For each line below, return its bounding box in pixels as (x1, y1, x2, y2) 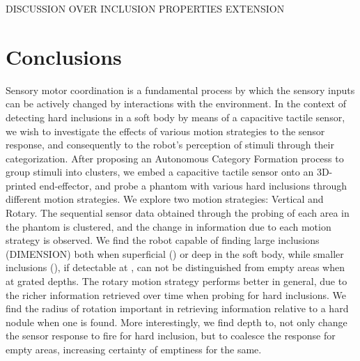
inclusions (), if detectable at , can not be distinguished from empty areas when (6, 260, 345, 275)
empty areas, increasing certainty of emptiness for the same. (6, 342, 262, 356)
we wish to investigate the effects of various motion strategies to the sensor (6, 123, 325, 138)
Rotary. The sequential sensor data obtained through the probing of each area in (6, 206, 350, 220)
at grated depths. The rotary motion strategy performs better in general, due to (6, 274, 347, 289)
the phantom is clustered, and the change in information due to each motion (6, 219, 331, 233)
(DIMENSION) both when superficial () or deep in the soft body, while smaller (6, 246, 344, 261)
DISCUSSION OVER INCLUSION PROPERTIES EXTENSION (6, 1, 285, 15)
